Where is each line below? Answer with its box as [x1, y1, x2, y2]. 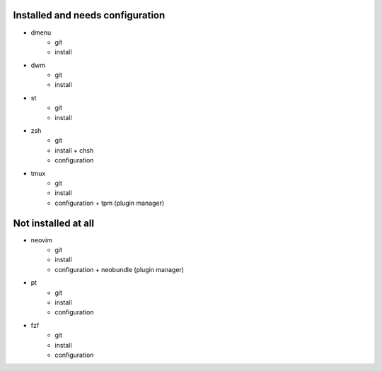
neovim [30, 235, 53, 244]
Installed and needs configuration [13, 9, 166, 21]
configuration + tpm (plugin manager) [54, 199, 165, 207]
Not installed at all [13, 217, 95, 229]
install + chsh [54, 146, 94, 155]
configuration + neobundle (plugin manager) [54, 265, 184, 273]
